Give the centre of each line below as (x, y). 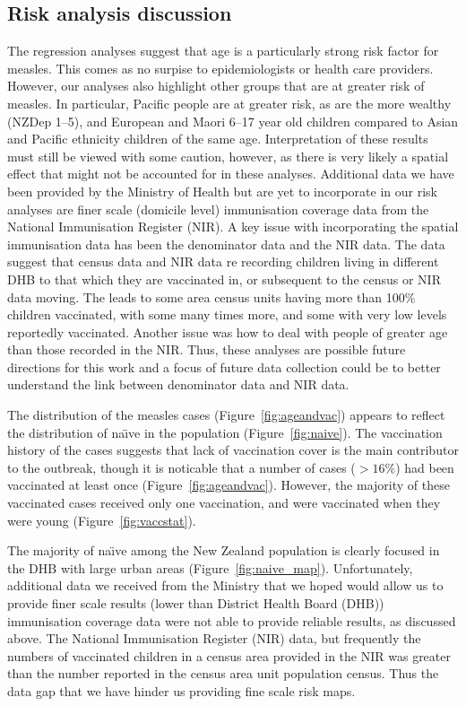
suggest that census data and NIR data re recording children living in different (223, 261)
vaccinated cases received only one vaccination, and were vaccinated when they (224, 503)
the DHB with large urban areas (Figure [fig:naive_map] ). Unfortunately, (210, 567)
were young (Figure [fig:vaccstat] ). (102, 520)
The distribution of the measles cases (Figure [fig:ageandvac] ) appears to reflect (226, 415)
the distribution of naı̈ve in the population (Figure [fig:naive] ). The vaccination (225, 432)
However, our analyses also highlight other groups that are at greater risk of (216, 86)
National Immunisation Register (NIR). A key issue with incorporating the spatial (233, 227)
